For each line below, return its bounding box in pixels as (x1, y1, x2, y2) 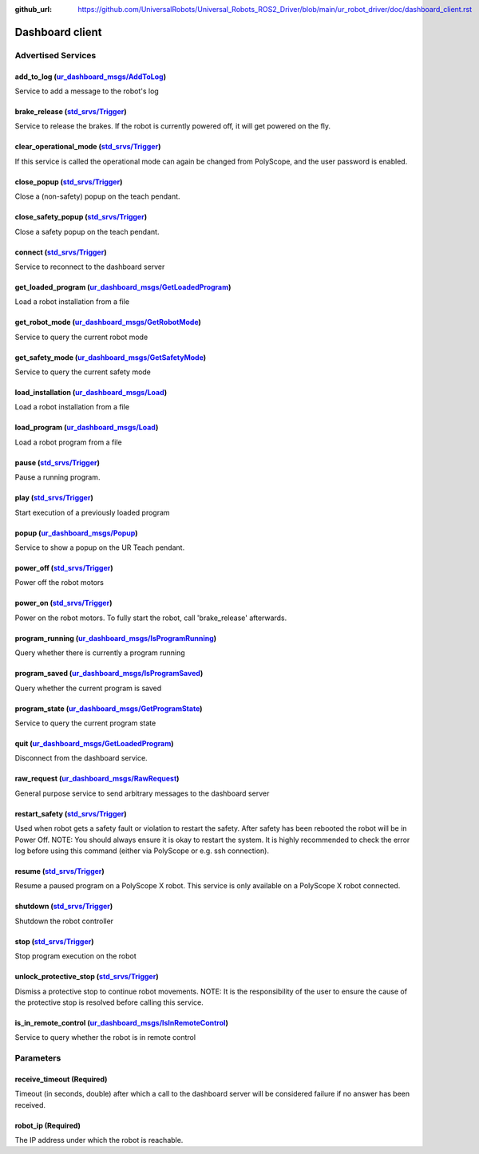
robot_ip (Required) (14, 1120, 81, 1130)
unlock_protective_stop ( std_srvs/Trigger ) (14, 972, 159, 982)
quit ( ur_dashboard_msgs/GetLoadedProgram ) (14, 739, 174, 748)
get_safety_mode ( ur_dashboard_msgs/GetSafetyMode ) (14, 352, 207, 362)
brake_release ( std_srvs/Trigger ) (14, 106, 127, 116)
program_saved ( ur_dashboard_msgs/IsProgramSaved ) (14, 669, 204, 678)
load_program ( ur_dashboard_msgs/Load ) (14, 423, 159, 433)
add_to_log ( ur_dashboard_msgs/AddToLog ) (14, 72, 167, 81)
